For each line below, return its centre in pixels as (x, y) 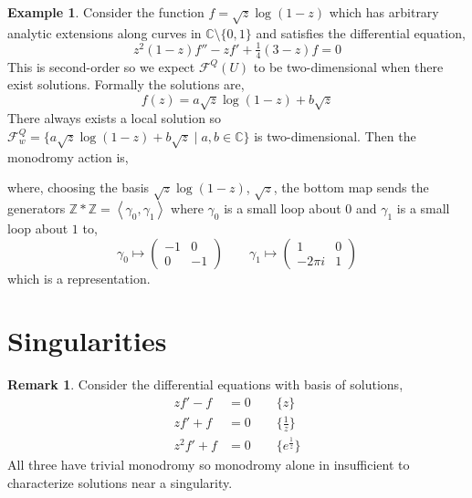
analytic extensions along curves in (105, 32)
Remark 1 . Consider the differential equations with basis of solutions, (205, 384)
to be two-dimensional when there (348, 66)
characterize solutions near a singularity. (120, 482)
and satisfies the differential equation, (361, 32)
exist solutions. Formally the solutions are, (126, 84)
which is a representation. (79, 278)
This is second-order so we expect (101, 66)
